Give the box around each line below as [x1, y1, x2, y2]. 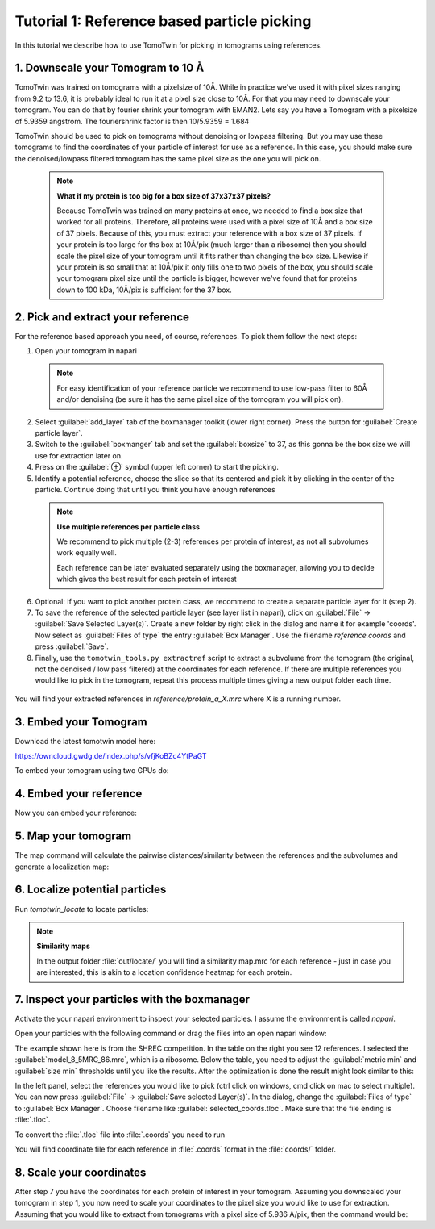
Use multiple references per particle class [56, 521, 201, 532]
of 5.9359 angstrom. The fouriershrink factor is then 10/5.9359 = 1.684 [14, 116, 250, 126]
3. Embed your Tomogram [14, 715, 148, 729]
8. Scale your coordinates [14, 1165, 147, 1179]
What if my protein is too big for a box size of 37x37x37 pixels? [56, 190, 271, 201]
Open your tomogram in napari [35, 346, 137, 355]
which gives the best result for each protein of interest [56, 574, 237, 584]
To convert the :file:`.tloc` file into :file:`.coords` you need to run [14, 1130, 226, 1139]
